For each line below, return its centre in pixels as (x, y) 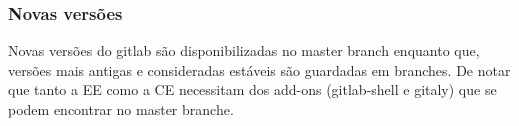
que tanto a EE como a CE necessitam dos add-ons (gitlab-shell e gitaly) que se (252, 89)
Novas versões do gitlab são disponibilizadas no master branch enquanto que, (244, 50)
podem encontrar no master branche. (121, 109)
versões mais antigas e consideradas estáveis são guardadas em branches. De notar (259, 69)
